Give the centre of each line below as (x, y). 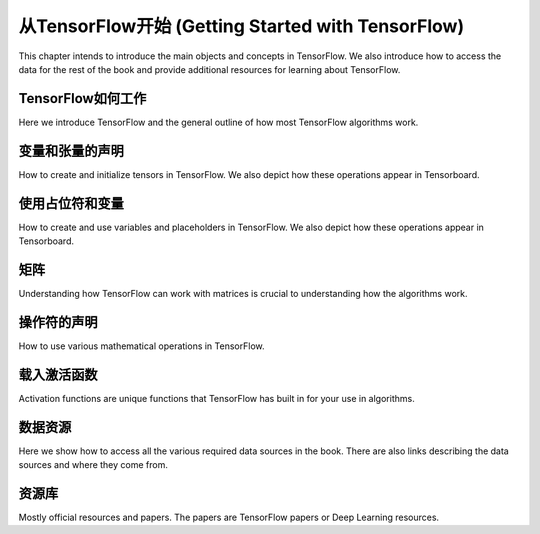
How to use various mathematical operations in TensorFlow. (141, 346)
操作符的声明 (58, 321)
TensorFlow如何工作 (82, 98)
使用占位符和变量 (71, 203)
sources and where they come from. (93, 465)
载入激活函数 (58, 374)
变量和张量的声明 (71, 150)
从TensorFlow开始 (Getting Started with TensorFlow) (241, 26)
